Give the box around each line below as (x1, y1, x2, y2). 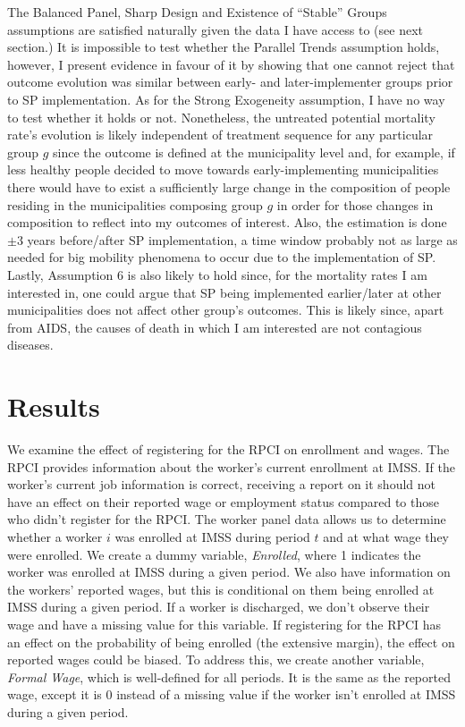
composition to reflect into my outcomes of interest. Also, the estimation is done (7, 213, 447, 232)
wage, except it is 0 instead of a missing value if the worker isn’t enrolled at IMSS (7, 685, 456, 704)
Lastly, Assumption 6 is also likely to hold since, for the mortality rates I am (7, 265, 427, 283)
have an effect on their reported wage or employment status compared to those (7, 492, 439, 511)
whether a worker (7, 527, 103, 545)
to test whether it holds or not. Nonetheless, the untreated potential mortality (7, 107, 435, 126)
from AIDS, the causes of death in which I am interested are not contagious (7, 317, 422, 336)
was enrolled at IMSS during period (114, 527, 310, 545)
